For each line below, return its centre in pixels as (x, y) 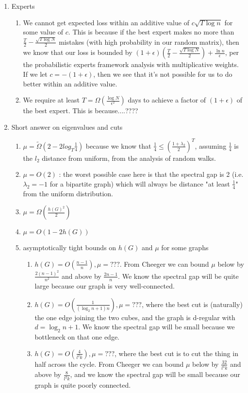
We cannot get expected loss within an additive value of (106, 22)
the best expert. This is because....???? (81, 111)
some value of (43, 32)
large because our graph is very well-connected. (105, 286)
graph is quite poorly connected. (83, 385)
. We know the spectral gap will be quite (178, 276)
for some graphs (185, 248)
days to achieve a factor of (167, 100)
